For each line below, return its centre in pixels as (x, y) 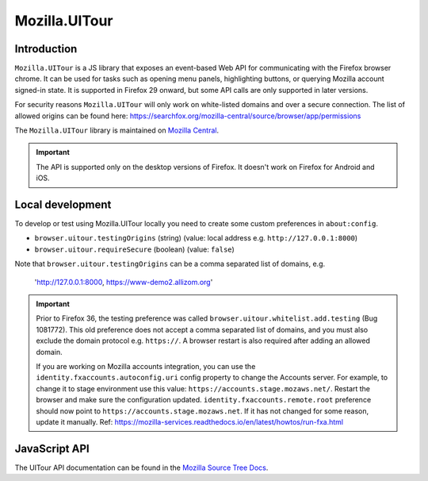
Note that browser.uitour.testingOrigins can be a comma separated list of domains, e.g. (170, 264)
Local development (63, 205)
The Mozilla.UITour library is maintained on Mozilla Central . (117, 130)
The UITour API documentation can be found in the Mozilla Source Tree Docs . (141, 468)
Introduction (46, 49)
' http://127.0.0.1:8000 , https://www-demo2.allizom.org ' (124, 282)
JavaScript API (52, 448)
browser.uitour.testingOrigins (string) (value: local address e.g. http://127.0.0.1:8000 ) (196, 238)
